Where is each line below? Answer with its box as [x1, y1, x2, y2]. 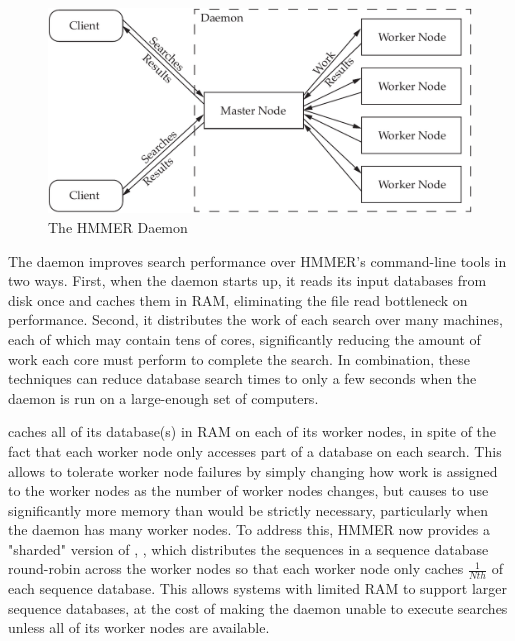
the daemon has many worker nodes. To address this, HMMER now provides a [8, 519, 491, 540]
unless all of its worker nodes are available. [8, 617, 270, 638]
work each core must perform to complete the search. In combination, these [8, 348, 470, 369]
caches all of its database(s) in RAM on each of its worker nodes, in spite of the [8, 421, 497, 442]
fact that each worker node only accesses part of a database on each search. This [8, 440, 502, 461]
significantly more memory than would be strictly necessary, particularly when [8, 499, 489, 520]
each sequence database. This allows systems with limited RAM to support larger [8, 578, 508, 599]
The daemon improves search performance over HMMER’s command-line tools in [8, 250, 507, 271]
